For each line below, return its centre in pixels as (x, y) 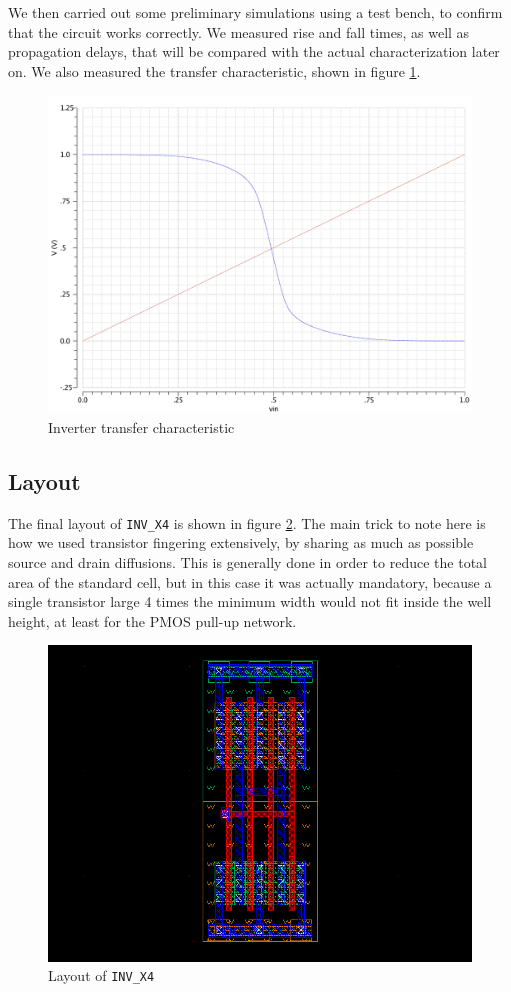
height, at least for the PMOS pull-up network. (152, 620)
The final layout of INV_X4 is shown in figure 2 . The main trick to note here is (247, 522)
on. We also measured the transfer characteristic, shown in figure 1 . (214, 70)
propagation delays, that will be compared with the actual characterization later (254, 51)
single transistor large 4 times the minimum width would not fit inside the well (250, 601)
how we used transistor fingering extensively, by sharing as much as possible (241, 542)
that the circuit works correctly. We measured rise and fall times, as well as (239, 31)
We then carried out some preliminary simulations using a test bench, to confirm (255, 12)
